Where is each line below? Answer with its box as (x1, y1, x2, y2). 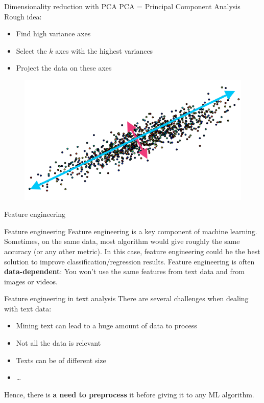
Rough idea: (4, 11, 42, 21)
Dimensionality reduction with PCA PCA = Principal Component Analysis (4, 1, 241, 11)
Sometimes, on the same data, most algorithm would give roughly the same (4, 236, 240, 247)
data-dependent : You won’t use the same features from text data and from (4, 266, 245, 277)
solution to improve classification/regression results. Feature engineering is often (4, 256, 255, 266)
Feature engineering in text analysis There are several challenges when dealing (4, 293, 249, 304)
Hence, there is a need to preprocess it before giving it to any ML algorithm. (4, 389, 254, 399)
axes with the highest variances (55, 45, 153, 56)
